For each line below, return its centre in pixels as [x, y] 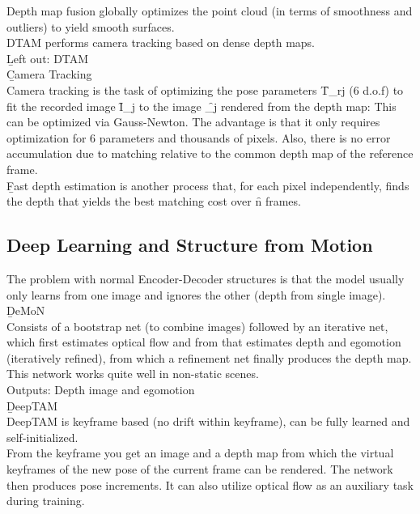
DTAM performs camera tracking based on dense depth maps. [161, 42]
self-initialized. [42, 437]
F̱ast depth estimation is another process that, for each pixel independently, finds [208, 185]
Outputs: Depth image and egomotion [101, 390]
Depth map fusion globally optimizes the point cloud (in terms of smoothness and [210, 11]
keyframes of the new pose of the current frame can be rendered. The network [200, 469]
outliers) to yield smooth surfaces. [91, 26]
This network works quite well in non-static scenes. [133, 374]
